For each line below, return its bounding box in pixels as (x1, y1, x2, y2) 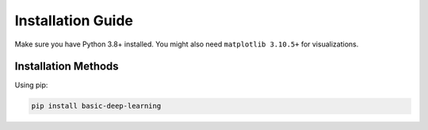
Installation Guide (14, 12, 134, 29)
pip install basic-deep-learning (31, 102, 162, 110)
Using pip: (14, 80, 48, 90)
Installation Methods (14, 60, 119, 73)
